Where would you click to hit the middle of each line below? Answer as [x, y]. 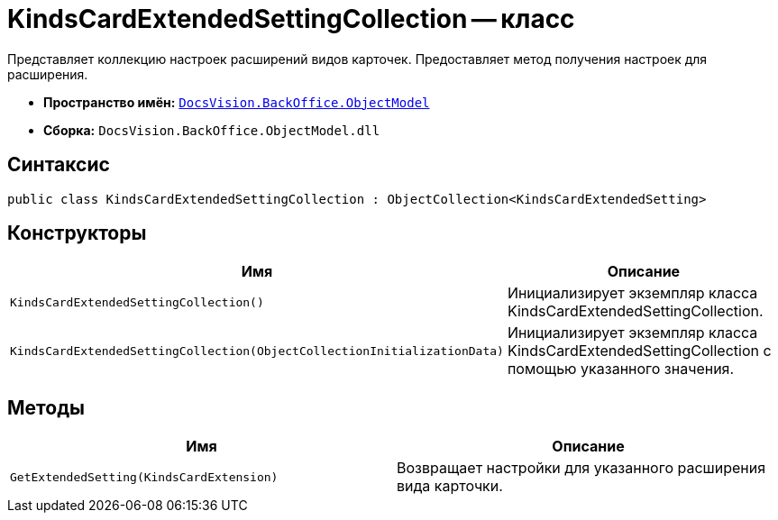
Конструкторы [77, 233]
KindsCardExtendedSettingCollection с [639, 351]
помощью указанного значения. [621, 369]
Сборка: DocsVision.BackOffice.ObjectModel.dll [212, 130]
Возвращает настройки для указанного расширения [581, 468]
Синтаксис [59, 165]
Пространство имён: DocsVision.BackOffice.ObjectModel [237, 102]
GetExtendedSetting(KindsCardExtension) [144, 477]
